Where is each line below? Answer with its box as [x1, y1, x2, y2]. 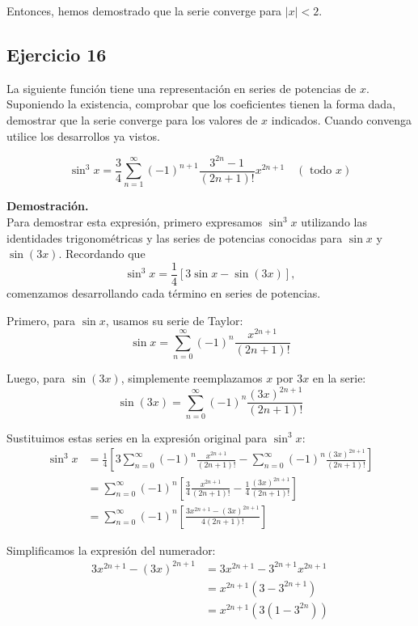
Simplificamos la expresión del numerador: [6, 541, 216, 558]
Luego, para [6, 369, 65, 386]
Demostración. [6, 197, 89, 214]
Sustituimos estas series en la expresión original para [6, 429, 268, 446]
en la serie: [312, 369, 366, 386]
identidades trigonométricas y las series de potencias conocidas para [6, 229, 343, 246]
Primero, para [6, 311, 76, 328]
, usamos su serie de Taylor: [105, 311, 243, 328]
